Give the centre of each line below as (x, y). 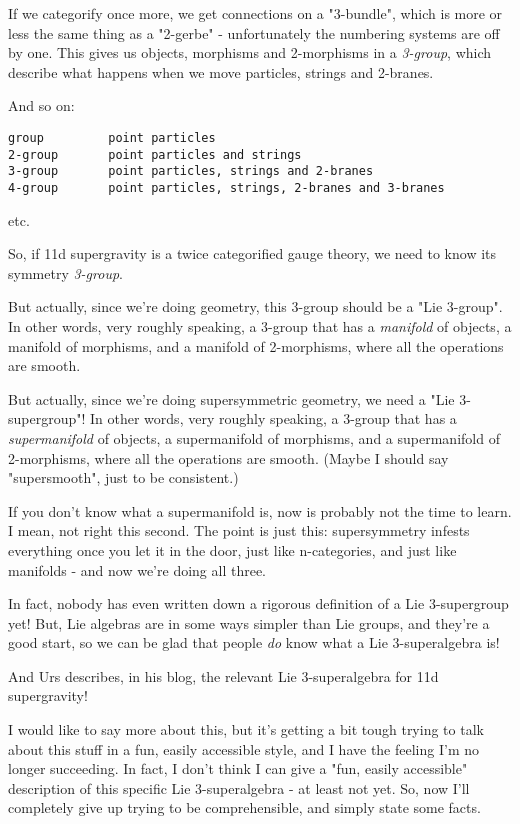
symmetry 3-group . (65, 272)
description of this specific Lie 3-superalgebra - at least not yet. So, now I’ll (239, 787)
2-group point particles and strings (155, 154)
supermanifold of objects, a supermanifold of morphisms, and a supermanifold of (254, 437)
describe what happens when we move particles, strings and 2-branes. (221, 71)
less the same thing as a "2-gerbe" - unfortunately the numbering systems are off (254, 32)
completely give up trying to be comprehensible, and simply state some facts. (244, 807)
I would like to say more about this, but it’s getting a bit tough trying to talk (246, 729)
